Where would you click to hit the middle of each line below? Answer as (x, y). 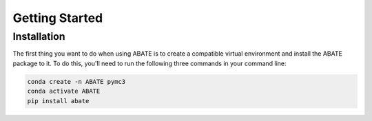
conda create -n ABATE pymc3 (76, 81)
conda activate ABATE (64, 91)
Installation (39, 36)
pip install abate (58, 101)
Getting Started (58, 18)
